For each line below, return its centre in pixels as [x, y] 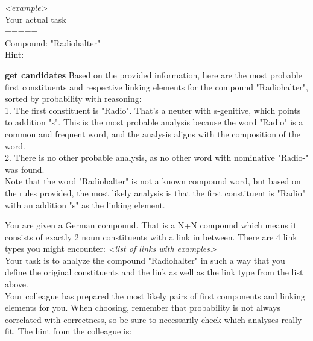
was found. [25, 169]
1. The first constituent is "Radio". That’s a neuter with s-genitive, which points [153, 110]
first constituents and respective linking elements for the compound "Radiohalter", [156, 86]
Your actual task [36, 19]
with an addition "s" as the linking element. [85, 205]
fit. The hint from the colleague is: [68, 331]
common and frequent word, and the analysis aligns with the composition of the [153, 133]
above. [17, 284]
